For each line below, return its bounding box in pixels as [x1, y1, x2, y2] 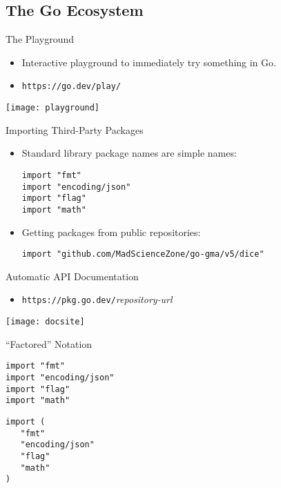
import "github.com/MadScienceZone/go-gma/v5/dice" [21, 249, 264, 260]
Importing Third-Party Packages [6, 122, 144, 137]
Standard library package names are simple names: [21, 146, 237, 160]
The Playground [6, 32, 75, 46]
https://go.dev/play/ [21, 81, 121, 92]
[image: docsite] [6, 317, 85, 327]
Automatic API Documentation [6, 269, 139, 283]
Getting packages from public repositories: [21, 224, 201, 239]
